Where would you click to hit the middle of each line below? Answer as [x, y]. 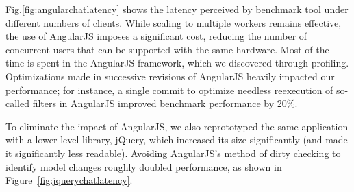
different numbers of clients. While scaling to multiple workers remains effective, [174, 22]
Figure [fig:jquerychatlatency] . [69, 180]
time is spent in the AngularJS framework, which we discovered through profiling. [177, 63]
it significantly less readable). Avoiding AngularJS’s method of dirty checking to [173, 153]
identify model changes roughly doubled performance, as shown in [144, 166]
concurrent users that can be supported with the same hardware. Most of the [167, 49]
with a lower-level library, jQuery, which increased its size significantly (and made [177, 140]
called [17, 103]
